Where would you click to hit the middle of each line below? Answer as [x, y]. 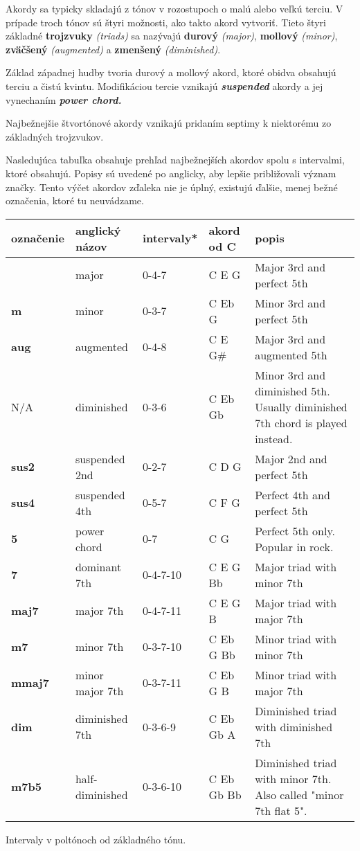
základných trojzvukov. [55, 136]
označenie [38, 238]
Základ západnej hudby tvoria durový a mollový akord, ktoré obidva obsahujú [171, 72]
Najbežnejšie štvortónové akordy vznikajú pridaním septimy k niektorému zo [169, 123]
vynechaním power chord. [64, 99]
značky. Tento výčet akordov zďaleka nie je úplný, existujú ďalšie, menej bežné [172, 187]
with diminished [294, 726]
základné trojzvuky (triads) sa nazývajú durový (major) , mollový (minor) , [172, 36]
